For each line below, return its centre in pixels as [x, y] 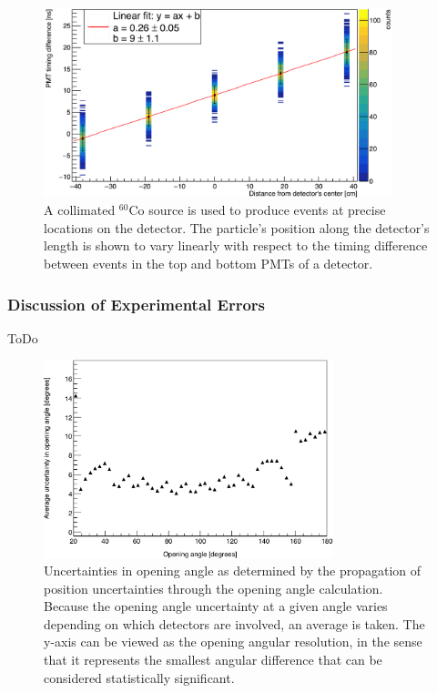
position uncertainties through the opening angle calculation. [213, 588]
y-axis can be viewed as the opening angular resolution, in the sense [233, 642]
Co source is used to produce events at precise [257, 210]
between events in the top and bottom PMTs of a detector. [208, 264]
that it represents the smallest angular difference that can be [213, 660]
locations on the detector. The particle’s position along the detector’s [237, 227]
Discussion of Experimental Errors [137, 304]
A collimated [80, 210]
